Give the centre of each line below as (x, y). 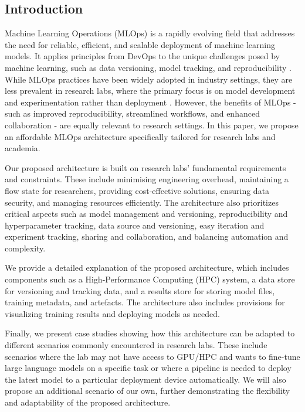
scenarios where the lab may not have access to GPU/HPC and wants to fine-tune (152, 356)
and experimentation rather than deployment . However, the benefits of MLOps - (150, 102)
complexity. (25, 248)
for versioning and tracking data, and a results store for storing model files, (140, 290)
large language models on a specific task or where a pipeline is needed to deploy (148, 368)
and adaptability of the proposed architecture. (88, 402)
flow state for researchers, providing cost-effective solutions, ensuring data (137, 190)
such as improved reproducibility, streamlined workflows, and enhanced (132, 113)
